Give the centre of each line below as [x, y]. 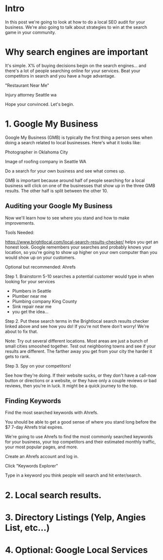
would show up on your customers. [40, 257]
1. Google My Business [52, 124]
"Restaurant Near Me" [27, 85]
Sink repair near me [32, 306]
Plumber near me [29, 296]
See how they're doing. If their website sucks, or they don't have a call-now [81, 375]
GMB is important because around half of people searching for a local [75, 180]
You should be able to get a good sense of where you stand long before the [81, 422]
